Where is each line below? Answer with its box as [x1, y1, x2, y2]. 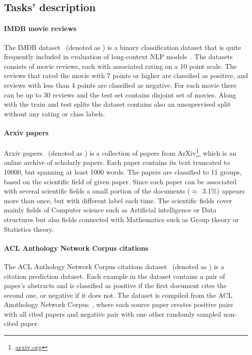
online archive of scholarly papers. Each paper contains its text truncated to [4, 157, 230, 167]
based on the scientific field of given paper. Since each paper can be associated [4, 176, 236, 186]
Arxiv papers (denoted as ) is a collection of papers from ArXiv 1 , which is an [4, 146, 236, 158]
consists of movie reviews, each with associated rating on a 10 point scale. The [4, 61, 237, 71]
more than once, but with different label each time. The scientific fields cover [4, 195, 232, 205]
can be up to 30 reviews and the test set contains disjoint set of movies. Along [4, 89, 236, 99]
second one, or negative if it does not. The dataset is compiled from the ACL [4, 290, 233, 300]
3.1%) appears [202, 186, 245, 196]
